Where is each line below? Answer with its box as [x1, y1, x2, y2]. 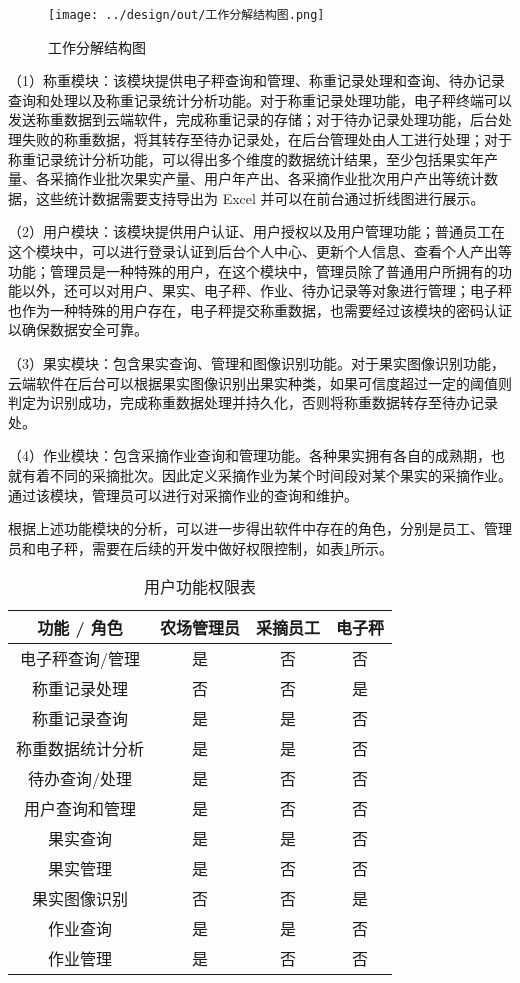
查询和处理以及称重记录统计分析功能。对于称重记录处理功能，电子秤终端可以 [8, 89, 512, 110]
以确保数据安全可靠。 [8, 319, 148, 340]
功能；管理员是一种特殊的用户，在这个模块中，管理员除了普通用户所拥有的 [8, 260, 498, 281]
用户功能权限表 [144, 575, 257, 599]
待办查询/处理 [28, 767, 133, 791]
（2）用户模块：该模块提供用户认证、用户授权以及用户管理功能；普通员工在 [8, 221, 505, 242]
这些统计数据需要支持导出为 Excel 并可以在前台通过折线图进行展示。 [35, 187, 485, 208]
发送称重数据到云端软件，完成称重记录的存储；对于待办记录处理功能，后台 [8, 109, 498, 130]
